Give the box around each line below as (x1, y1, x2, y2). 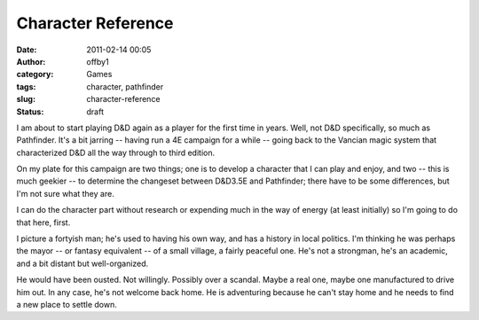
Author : (16, 56, 46, 66)
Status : (16, 106, 44, 117)
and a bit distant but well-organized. (16, 258, 149, 269)
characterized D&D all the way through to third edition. (16, 147, 216, 158)
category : (16, 69, 54, 80)
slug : (16, 94, 35, 105)
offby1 (86, 56, 110, 66)
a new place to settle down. (16, 299, 117, 309)
